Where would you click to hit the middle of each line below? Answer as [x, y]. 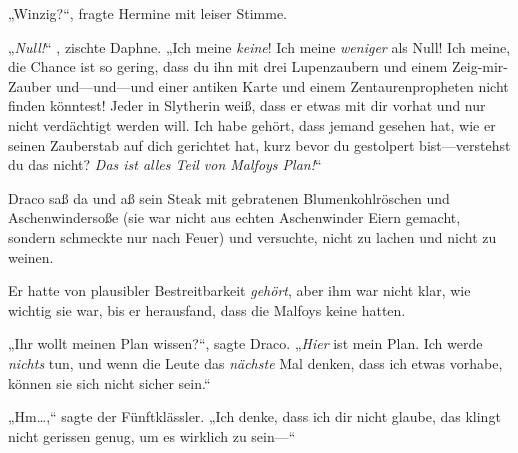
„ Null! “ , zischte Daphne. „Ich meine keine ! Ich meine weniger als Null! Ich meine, [259, 46]
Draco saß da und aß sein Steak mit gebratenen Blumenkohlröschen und [229, 197]
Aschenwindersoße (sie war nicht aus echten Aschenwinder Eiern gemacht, [234, 217]
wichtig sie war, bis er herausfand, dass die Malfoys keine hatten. [207, 309]
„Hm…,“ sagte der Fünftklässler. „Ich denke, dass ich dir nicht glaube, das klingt [254, 416]
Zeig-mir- [479, 66]
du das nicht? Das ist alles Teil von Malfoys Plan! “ [165, 164]
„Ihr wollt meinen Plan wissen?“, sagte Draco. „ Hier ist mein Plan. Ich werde [245, 343]
